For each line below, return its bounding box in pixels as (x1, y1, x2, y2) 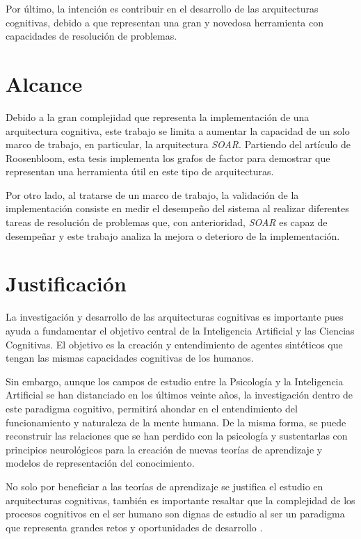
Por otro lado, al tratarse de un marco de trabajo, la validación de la (6, 187, 299, 202)
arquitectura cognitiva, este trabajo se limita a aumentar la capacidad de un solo (6, 123, 350, 138)
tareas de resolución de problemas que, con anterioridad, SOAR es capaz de (6, 215, 328, 230)
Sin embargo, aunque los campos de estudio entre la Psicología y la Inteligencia (6, 373, 344, 388)
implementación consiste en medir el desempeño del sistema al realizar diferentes (6, 201, 349, 216)
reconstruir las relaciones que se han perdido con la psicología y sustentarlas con (6, 428, 348, 443)
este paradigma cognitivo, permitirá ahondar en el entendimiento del (6, 401, 298, 415)
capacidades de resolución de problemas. (6, 29, 177, 43)
